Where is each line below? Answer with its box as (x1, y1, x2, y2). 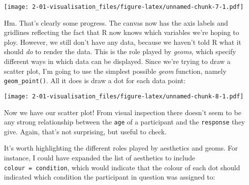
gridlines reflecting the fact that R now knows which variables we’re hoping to (4, 27, 239, 37)
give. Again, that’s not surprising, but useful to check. (4, 126, 167, 136)
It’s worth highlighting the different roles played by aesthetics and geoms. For (4, 143, 238, 153)
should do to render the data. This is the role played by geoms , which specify (4, 46, 236, 57)
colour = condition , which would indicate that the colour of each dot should (4, 162, 240, 172)
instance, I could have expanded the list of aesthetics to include (4, 152, 195, 162)
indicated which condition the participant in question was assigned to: (4, 172, 215, 182)
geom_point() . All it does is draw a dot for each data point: (4, 75, 186, 86)
